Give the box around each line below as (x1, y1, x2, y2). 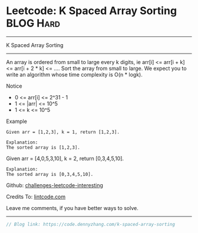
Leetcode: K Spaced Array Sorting (6, 4, 177, 18)
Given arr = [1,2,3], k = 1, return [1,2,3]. (6, 129, 120, 135)
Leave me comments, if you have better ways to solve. (6, 204, 138, 211)
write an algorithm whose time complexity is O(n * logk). (6, 71, 143, 78)
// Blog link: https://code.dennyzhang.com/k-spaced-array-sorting (6, 221, 176, 227)
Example (6, 118, 28, 125)
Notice (6, 82, 22, 89)
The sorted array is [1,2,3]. (6, 144, 81, 151)
